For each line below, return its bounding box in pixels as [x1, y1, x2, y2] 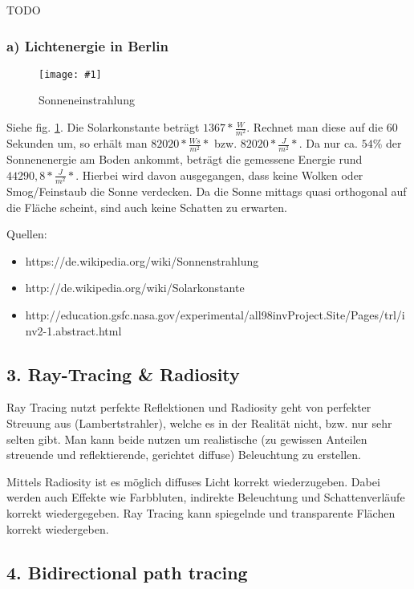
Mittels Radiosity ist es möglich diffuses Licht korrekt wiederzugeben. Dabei [6, 473, 380, 489]
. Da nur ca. [298, 135, 359, 152]
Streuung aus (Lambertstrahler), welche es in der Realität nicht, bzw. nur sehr [6, 415, 392, 432]
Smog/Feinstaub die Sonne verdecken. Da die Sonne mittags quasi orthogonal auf [6, 183, 407, 200]
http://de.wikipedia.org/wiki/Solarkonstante [25, 279, 245, 296]
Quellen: [6, 225, 47, 242]
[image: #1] [39, 68, 102, 80]
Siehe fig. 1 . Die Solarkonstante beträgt [6, 119, 200, 136]
